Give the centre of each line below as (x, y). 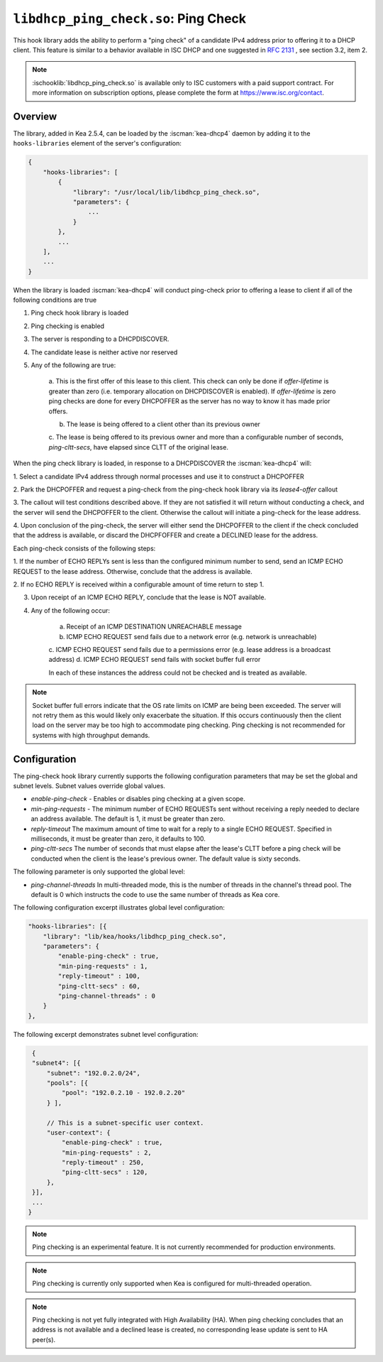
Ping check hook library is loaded (80, 313)
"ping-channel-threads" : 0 (107, 996)
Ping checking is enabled (68, 326)
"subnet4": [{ (56, 1063)
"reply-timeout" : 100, (99, 976)
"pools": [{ (67, 1083)
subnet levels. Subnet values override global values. (89, 786)
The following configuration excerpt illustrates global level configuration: (119, 908)
